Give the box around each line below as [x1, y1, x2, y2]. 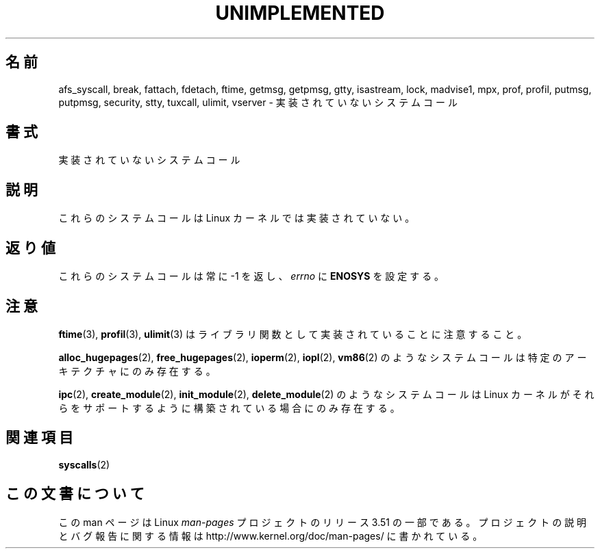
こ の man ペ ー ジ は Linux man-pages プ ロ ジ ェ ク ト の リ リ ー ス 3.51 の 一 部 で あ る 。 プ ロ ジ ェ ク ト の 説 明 [58, 516, 587, 528]
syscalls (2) [58, 458, 110, 471]
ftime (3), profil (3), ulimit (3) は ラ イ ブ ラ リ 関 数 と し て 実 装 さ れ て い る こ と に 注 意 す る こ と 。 [58, 328, 527, 340]
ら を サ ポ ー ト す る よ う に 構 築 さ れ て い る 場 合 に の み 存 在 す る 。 [58, 401, 400, 414]
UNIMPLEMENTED [215, 1, 385, 25]
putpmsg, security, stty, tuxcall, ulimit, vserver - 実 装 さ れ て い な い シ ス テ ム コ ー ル [58, 96, 458, 108]
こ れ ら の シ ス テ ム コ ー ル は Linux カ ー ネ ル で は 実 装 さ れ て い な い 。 [58, 212, 415, 224]
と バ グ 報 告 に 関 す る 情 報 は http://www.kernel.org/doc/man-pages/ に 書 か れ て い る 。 [58, 529, 483, 542]
